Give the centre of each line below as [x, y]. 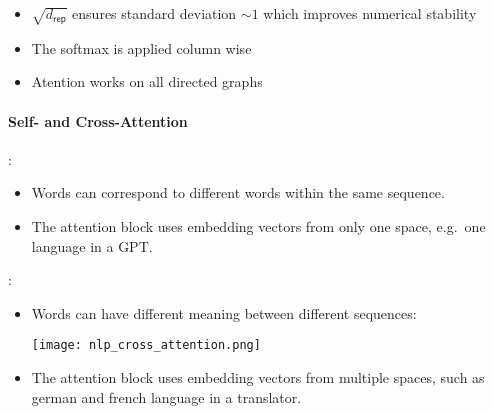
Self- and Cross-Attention [98, 120]
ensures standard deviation [154, 13]
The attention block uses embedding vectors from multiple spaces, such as [258, 376]
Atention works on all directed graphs [147, 81]
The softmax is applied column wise [141, 47]
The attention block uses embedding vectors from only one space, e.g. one [258, 225]
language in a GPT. [92, 245]
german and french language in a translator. [166, 396]
